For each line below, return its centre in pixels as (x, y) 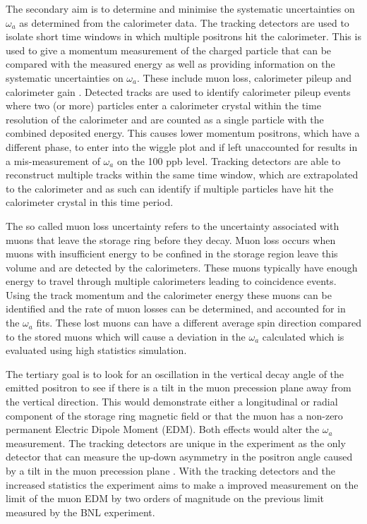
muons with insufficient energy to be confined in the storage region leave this (172, 254)
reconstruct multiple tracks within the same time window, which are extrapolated (182, 175)
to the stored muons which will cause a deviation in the (126, 336)
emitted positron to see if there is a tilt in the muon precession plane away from (179, 388)
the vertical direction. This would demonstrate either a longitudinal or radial (172, 402)
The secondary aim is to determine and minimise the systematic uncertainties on (180, 8)
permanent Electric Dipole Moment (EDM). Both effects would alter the (163, 429)
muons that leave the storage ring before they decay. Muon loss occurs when (171, 239)
